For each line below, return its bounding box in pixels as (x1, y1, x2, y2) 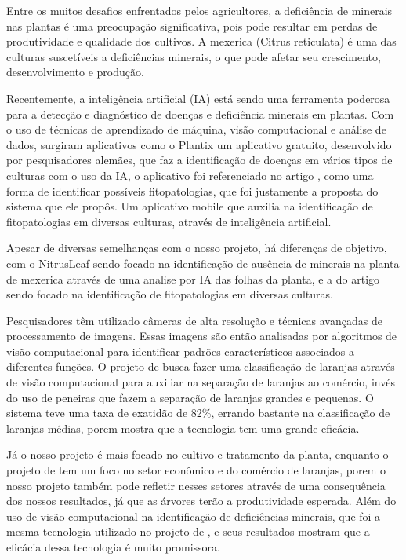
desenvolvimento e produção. (6, 64, 144, 80)
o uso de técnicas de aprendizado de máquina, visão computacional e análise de (6, 121, 386, 137)
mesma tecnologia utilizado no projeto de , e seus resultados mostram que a (6, 523, 370, 540)
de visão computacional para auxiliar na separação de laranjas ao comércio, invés (6, 374, 395, 390)
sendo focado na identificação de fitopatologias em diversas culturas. (6, 286, 333, 302)
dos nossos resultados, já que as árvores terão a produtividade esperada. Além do (6, 492, 397, 509)
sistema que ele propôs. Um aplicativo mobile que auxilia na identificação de (6, 198, 373, 214)
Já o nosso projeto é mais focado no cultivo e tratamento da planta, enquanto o (6, 446, 389, 463)
